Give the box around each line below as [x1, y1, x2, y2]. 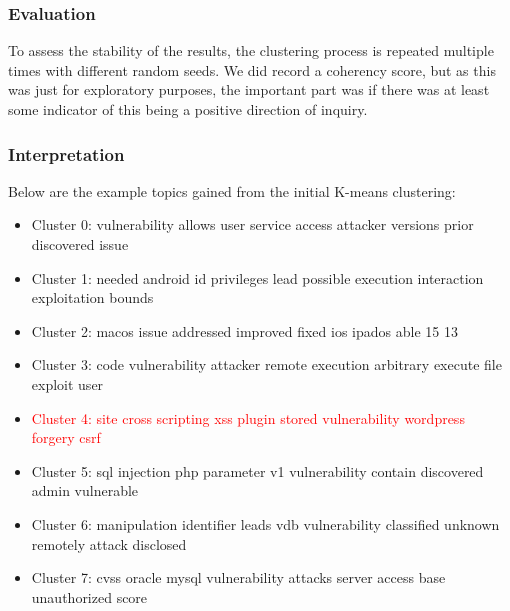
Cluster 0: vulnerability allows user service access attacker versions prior [31, 214, 474, 235]
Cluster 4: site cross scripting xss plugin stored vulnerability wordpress [31, 407, 465, 428]
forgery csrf [31, 427, 101, 448]
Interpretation [8, 141, 125, 166]
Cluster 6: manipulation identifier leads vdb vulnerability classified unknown [31, 513, 500, 534]
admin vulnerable [31, 480, 139, 501]
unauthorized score [31, 586, 148, 607]
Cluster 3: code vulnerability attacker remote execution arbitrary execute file [31, 354, 502, 375]
